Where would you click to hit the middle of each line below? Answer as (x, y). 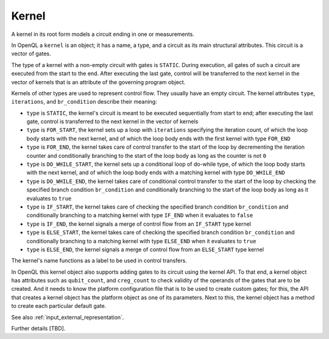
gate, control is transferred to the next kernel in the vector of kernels (112, 121)
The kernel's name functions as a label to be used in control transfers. (99, 261)
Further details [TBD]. (38, 329)
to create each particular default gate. (59, 306)
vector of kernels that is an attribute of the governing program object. (98, 82)
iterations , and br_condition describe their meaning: (84, 102)
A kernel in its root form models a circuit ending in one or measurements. (103, 34)
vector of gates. (31, 54)
